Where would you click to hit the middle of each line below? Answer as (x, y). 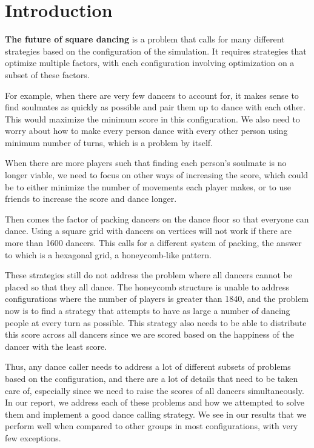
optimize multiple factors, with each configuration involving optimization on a (150, 63)
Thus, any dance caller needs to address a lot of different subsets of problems (148, 366)
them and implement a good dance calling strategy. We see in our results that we (156, 414)
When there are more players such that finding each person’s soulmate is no (146, 163)
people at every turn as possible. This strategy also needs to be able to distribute (156, 322)
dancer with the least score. (56, 346)
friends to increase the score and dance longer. (91, 199)
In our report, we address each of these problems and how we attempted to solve (155, 402)
